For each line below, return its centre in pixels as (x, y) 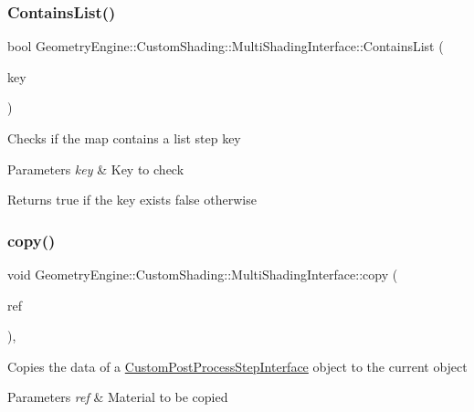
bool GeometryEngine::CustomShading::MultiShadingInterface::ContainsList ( (226, 46)
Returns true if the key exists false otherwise (132, 200)
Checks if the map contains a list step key (124, 138)
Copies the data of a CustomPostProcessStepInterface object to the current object (237, 366)
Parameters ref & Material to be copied (118, 397)
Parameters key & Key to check (96, 169)
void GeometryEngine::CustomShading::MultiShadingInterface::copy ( (203, 274)
